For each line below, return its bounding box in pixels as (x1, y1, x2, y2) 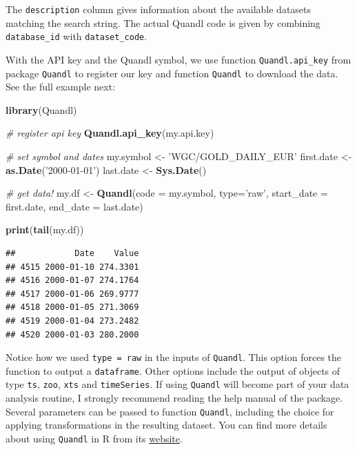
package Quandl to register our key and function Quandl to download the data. (6, 66, 338, 80)
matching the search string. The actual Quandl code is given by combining (6, 15, 320, 30)
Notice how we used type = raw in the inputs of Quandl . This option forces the (6, 350, 342, 364)
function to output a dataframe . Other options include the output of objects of (6, 363, 340, 378)
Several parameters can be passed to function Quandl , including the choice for (6, 404, 334, 418)
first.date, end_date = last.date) (6, 199, 143, 213)
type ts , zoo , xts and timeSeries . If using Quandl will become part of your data (6, 377, 349, 391)
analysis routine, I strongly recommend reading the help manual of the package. (6, 391, 343, 405)
